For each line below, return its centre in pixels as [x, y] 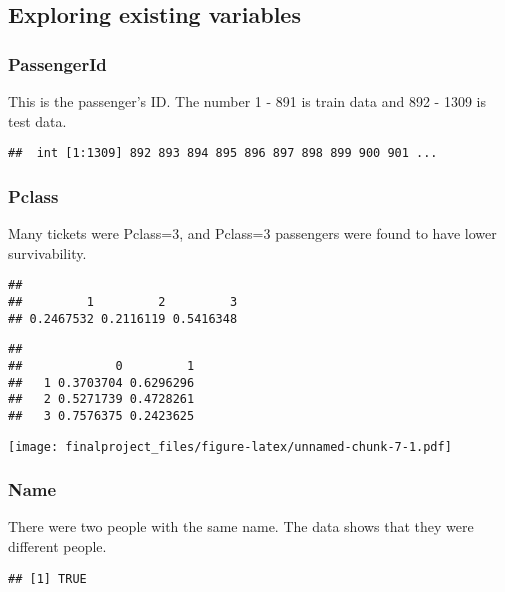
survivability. [47, 252]
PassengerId [57, 63]
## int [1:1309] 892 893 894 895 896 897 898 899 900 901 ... [223, 153]
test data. [37, 120]
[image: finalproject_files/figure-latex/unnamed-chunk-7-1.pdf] [230, 446]
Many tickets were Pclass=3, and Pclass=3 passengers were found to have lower [252, 233]
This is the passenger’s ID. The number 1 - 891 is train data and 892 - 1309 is [247, 101]
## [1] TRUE [47, 578]
